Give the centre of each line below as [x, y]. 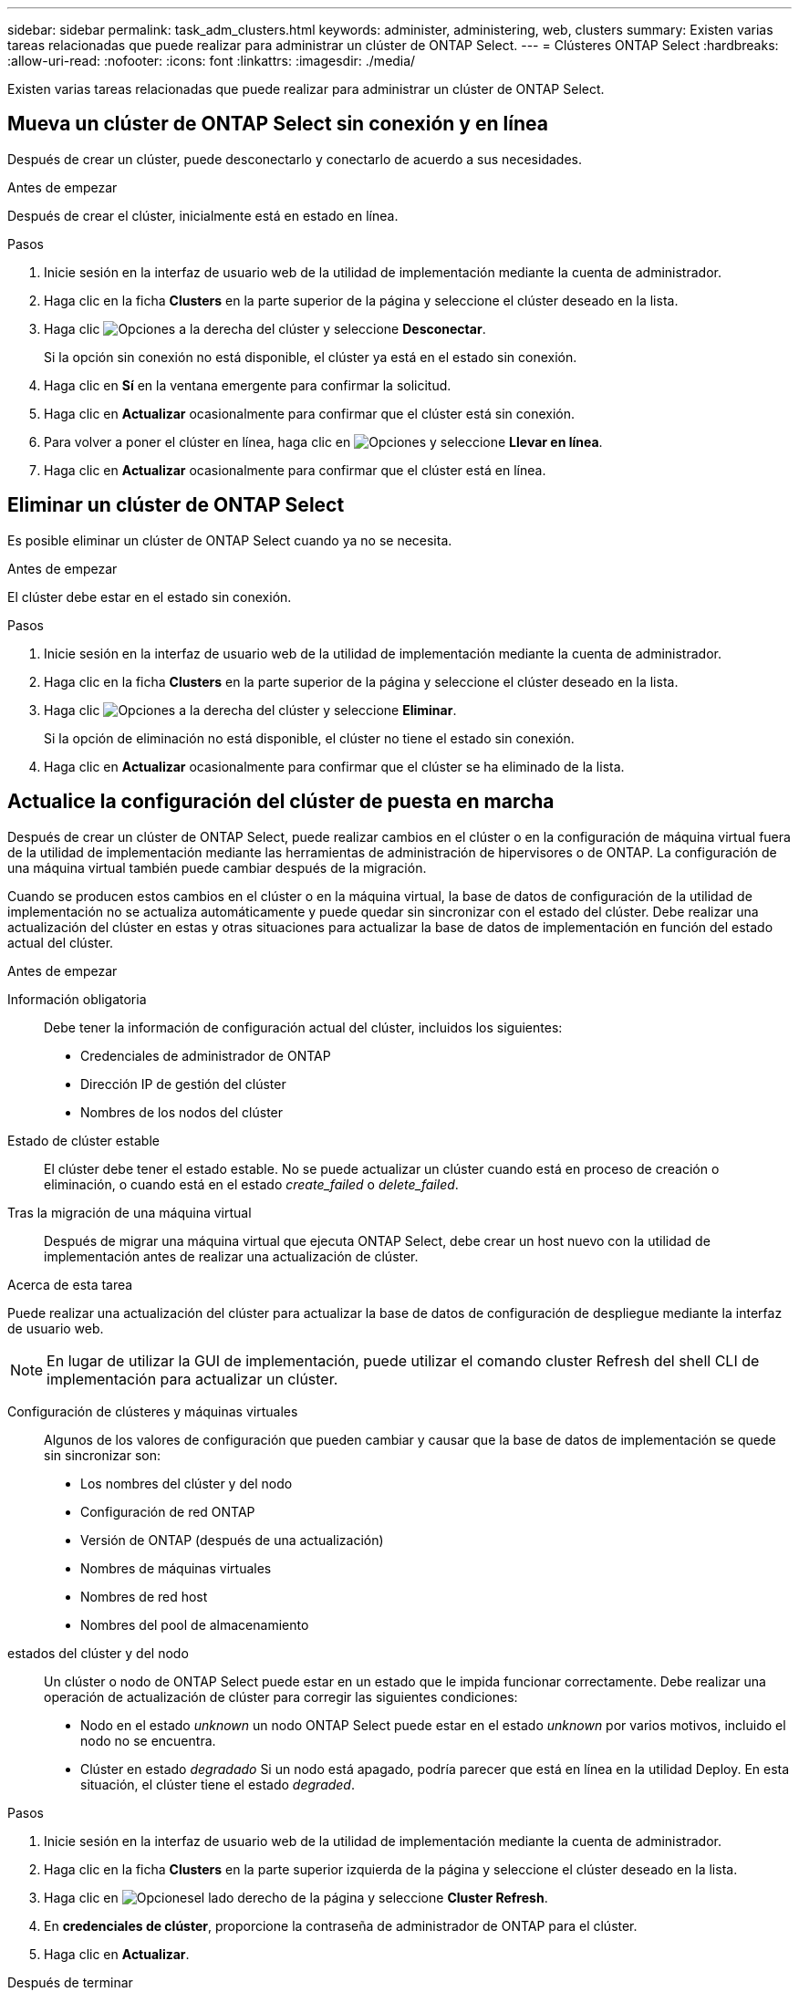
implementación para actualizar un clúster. [192, 1379]
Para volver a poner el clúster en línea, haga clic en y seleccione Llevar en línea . [323, 441]
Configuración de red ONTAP [168, 1511]
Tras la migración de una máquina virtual [130, 1212]
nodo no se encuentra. [148, 1740]
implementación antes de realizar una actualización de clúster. [231, 1256]
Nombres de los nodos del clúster [182, 1112]
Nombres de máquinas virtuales [176, 1568]
